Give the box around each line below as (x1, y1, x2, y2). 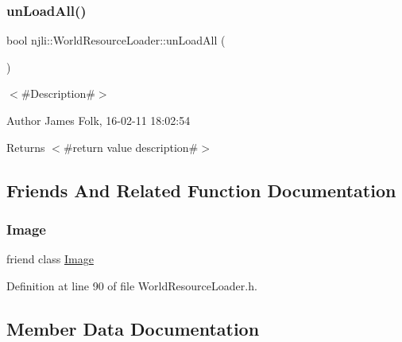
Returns (6, 138, 45, 155)
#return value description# (63, 138, 199, 155)
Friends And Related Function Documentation (6, 177, 396, 202)
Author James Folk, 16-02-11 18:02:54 (6, 112, 191, 128)
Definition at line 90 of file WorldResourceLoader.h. (6, 277, 257, 293)
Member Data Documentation (6, 316, 260, 340)
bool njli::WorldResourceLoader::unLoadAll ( (6, 32, 226, 49)
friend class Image (6, 251, 94, 267)
